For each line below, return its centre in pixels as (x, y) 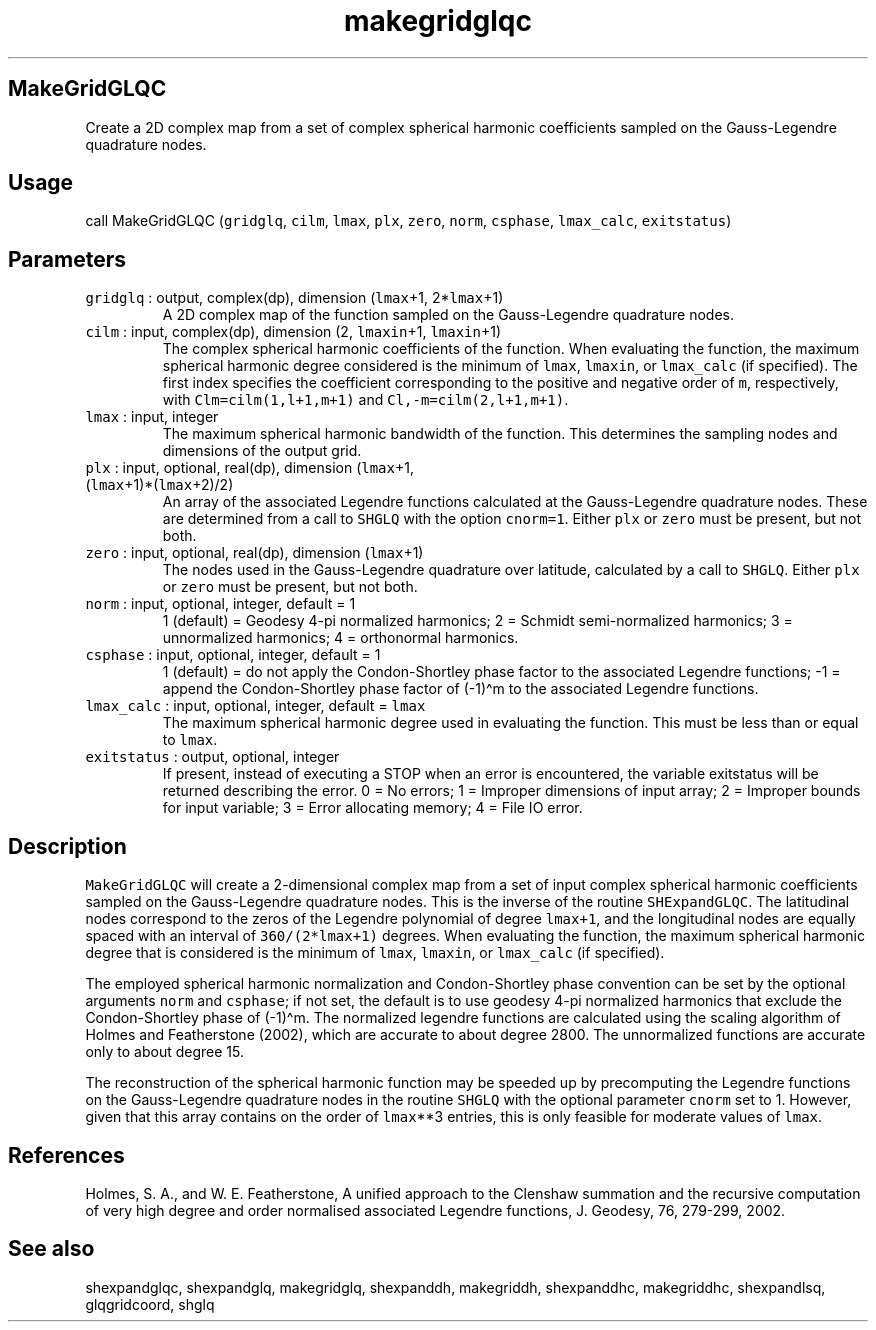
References (66, 1155)
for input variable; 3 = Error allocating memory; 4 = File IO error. (372, 808)
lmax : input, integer (152, 417)
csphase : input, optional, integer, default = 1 (233, 655)
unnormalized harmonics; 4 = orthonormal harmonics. (340, 638)
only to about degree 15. (164, 1052)
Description (67, 846)
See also (51, 1249)
